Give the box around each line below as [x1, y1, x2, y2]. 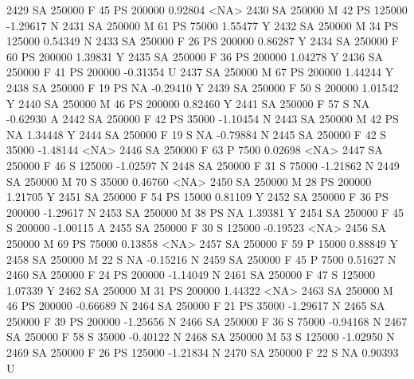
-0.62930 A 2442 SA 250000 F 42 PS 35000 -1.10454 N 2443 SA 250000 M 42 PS [6, 110, 399, 127]
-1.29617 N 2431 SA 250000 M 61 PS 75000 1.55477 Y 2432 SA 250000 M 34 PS [6, 17, 398, 33]
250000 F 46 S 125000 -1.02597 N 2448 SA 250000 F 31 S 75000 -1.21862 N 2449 [6, 157, 400, 173]
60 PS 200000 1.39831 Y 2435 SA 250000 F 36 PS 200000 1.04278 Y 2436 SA [6, 48, 384, 64]
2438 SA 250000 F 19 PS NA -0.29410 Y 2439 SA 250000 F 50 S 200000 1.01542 [6, 79, 399, 95]
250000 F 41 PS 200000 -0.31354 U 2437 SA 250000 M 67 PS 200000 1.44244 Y [6, 64, 394, 80]
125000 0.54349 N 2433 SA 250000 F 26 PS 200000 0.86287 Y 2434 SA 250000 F [6, 33, 399, 49]
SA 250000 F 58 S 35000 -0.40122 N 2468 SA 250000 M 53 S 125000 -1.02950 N [6, 328, 395, 345]
